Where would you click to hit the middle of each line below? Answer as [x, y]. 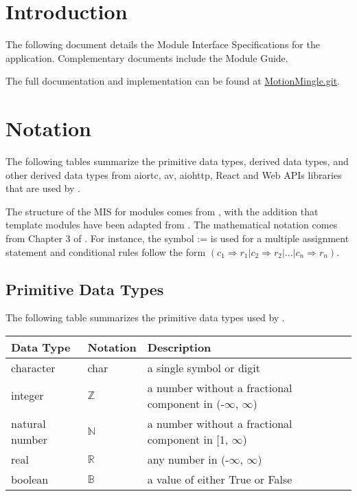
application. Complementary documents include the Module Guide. [147, 57]
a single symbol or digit [204, 367]
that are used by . [43, 188]
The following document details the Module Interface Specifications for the [163, 44]
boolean [30, 479]
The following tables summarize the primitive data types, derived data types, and [177, 161]
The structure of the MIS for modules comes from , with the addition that [162, 211]
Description [179, 347]
